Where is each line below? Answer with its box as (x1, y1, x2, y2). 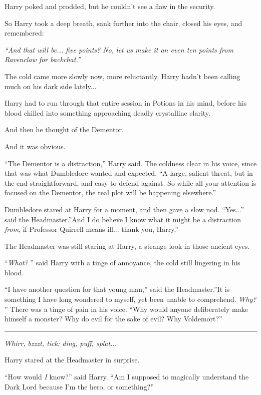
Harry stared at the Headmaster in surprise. (5, 354, 140, 365)
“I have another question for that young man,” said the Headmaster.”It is (5, 284, 230, 294)
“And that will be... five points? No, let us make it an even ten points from (5, 44, 233, 55)
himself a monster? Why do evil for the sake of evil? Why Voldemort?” (5, 313, 222, 324)
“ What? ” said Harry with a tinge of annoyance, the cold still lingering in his (5, 257, 240, 268)
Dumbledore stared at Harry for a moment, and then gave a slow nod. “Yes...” (5, 204, 244, 214)
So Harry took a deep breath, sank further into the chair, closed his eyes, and (5, 18, 242, 28)
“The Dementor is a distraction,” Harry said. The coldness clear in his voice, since (5, 158, 257, 168)
